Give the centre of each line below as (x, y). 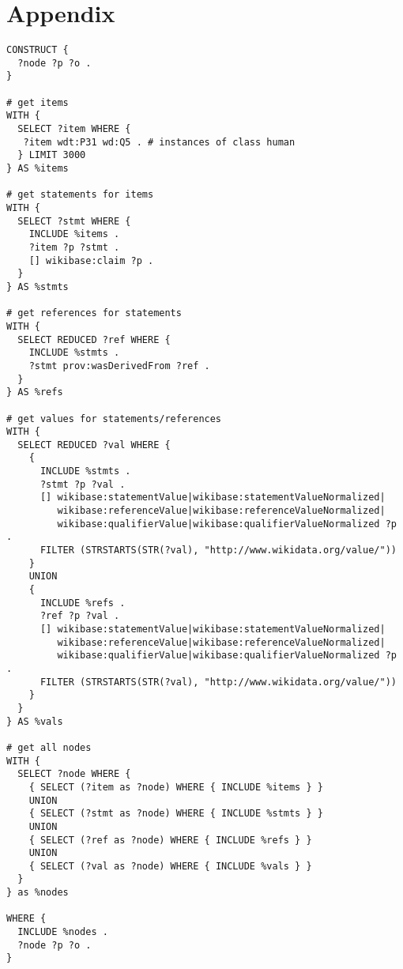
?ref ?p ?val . (80, 616)
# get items (38, 102)
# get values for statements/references (114, 419)
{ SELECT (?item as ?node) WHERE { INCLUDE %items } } (176, 787)
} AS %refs (35, 392)
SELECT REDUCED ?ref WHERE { (94, 339)
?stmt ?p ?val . (83, 484)
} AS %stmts (38, 287)
